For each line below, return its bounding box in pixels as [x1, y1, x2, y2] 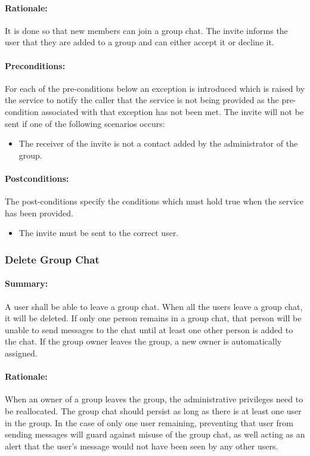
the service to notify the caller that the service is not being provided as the [5, 94, 279, 106]
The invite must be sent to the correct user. [18, 227, 179, 239]
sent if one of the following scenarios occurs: [5, 117, 165, 129]
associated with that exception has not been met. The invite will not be [41, 105, 304, 117]
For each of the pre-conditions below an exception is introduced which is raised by [5, 82, 305, 94]
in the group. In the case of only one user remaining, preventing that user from [5, 416, 293, 429]
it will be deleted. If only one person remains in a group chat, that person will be [5, 312, 302, 324]
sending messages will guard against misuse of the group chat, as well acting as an [5, 428, 305, 441]
